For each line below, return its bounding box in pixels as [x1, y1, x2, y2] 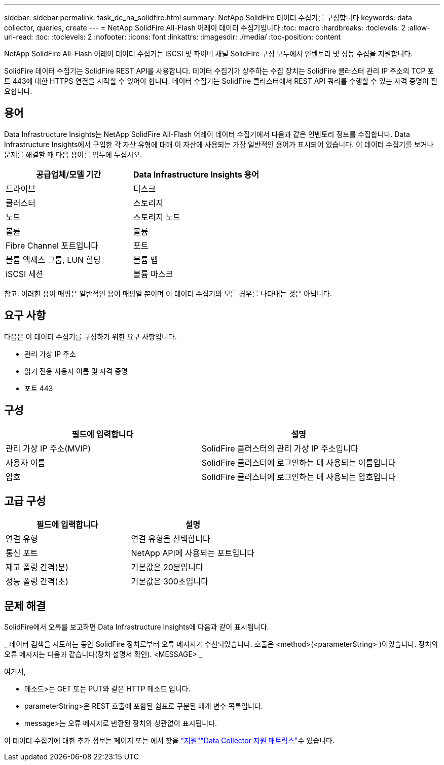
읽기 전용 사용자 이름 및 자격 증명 [24, 366, 128, 375]
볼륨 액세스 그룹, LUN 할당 [6, 254, 101, 265]
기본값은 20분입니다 [131, 562, 203, 573]
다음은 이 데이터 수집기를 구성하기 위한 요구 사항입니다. [4, 332, 177, 341]
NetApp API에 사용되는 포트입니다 [131, 548, 255, 559]
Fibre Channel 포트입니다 [6, 240, 99, 251]
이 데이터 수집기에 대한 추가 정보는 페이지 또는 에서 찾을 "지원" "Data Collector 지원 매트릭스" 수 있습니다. [4, 736, 335, 745]
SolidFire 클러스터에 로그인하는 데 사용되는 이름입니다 [201, 457, 396, 468]
